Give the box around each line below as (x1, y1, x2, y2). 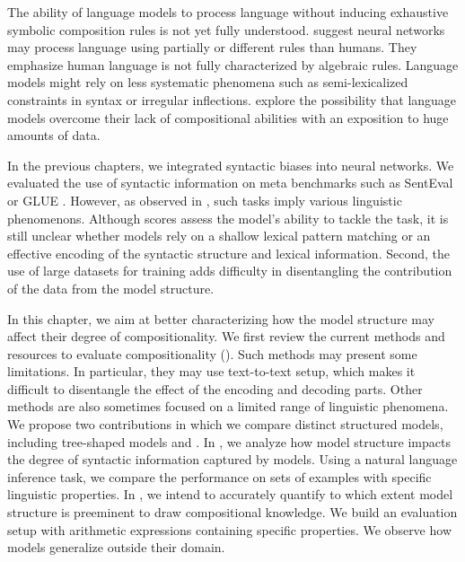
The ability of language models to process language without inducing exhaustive (7, 3, 449, 21)
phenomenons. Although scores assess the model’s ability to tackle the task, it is (7, 208, 449, 227)
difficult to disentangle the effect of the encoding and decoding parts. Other (7, 379, 423, 398)
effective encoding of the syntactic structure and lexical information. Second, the (7, 243, 450, 262)
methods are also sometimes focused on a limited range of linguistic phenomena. (7, 397, 449, 416)
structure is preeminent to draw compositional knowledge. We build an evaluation (7, 503, 458, 522)
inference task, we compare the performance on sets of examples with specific (7, 467, 432, 486)
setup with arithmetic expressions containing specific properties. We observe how (7, 520, 452, 539)
